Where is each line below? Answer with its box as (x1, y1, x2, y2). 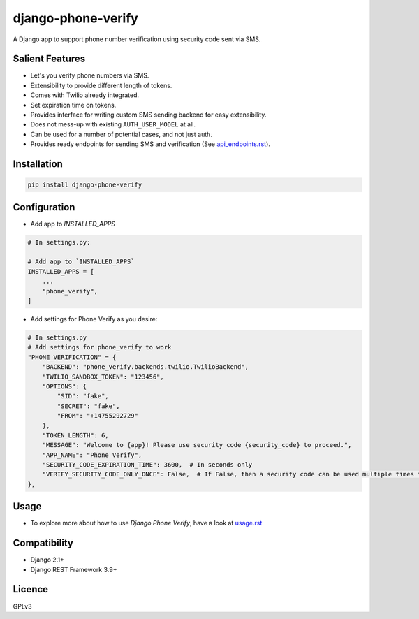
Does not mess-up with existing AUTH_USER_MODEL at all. (30, 120, 196, 129)
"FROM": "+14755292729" (57, 412, 139, 420)
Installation (13, 158, 63, 170)
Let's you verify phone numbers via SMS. (30, 71, 149, 80)
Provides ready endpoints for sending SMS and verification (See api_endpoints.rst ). (30, 140, 270, 148)
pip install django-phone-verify (27, 181, 142, 189)
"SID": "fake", (57, 392, 110, 400)
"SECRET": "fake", (57, 402, 120, 410)
